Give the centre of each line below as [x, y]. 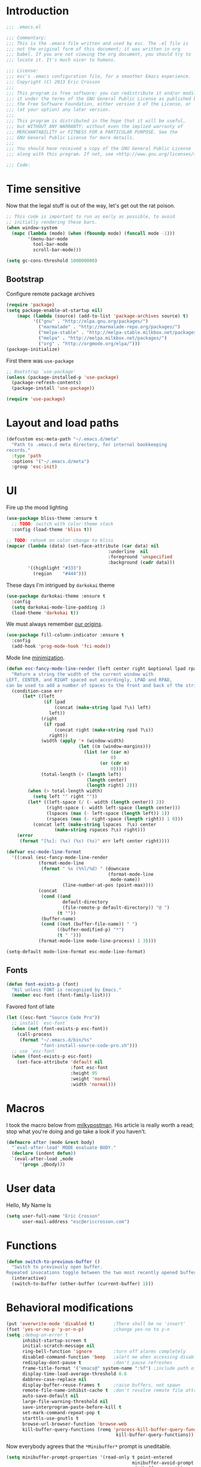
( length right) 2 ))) [112, 786]
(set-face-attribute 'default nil [60, 1062]
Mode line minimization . [36, 658]
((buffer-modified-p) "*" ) [91, 930]
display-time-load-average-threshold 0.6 [74, 1374]
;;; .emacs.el [24, 27]
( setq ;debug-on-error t [37, 1335]
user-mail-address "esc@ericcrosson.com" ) [76, 1222]
